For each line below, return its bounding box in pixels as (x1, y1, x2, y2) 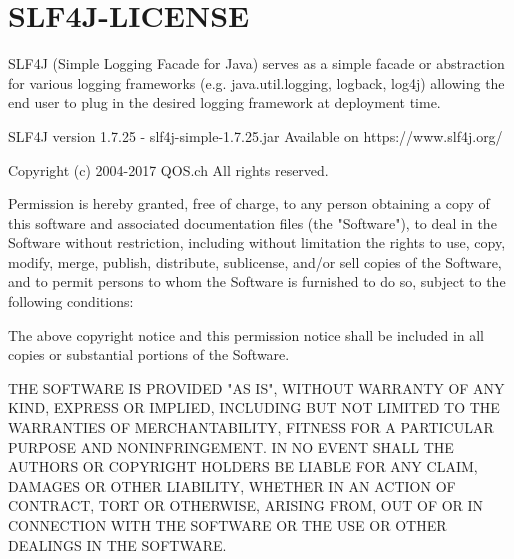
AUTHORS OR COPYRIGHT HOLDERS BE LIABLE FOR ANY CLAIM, (8, 456, 478, 477)
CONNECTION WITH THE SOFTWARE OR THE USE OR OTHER (8, 515, 447, 535)
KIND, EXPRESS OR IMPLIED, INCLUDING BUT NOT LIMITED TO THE (8, 397, 500, 418)
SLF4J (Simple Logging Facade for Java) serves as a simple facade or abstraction (8, 53, 505, 74)
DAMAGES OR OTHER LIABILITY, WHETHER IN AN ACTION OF (8, 475, 456, 496)
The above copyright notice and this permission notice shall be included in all (8, 324, 485, 345)
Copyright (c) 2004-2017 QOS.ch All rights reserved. (8, 159, 329, 180)
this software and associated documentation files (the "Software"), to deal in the (8, 212, 497, 233)
